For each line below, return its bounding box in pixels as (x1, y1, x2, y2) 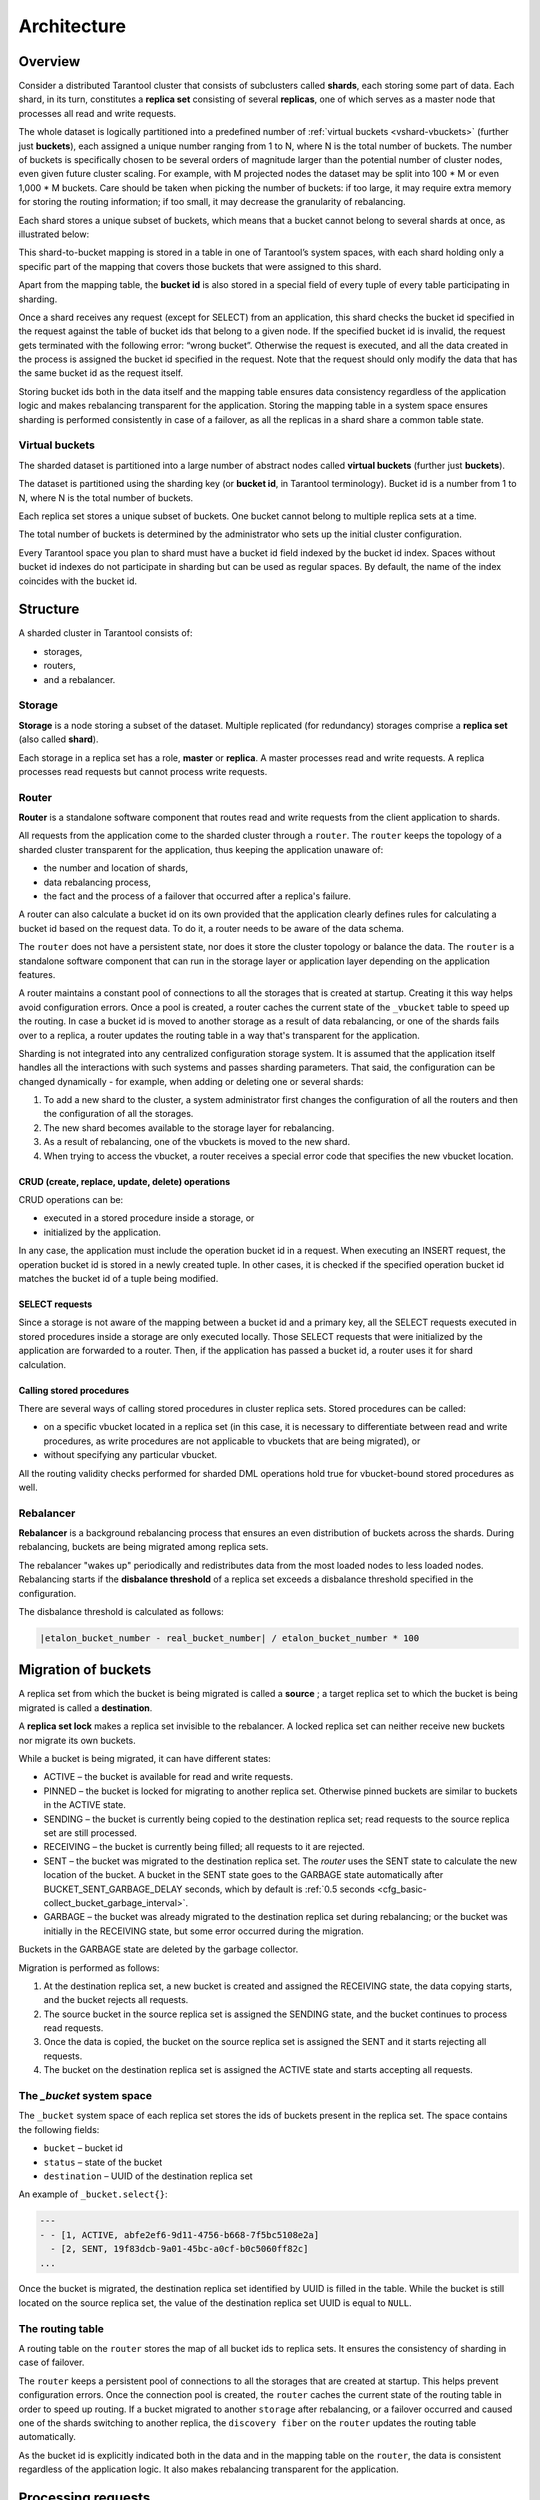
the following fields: (18, 2123, 100, 2135)
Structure (18, 601, 80, 618)
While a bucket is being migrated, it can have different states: (18, 1753, 271, 1765)
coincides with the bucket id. (18, 575, 137, 587)
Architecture (18, 15, 127, 37)
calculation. (18, 1358, 67, 1370)
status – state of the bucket (43, 2156, 163, 2168)
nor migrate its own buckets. (18, 1734, 137, 1746)
